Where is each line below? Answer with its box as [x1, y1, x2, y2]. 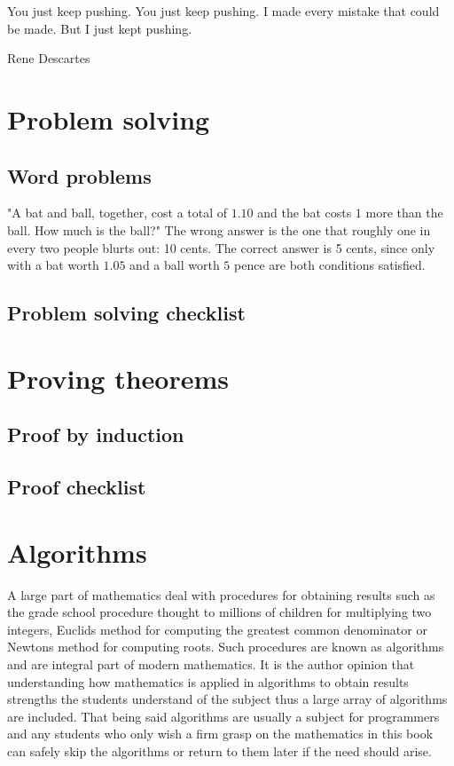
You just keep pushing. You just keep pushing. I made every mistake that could [7, 2, 440, 20]
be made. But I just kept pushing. [7, 19, 192, 37]
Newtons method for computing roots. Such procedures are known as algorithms [7, 637, 444, 656]
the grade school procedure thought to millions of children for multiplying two [7, 603, 432, 621]
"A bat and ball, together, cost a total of [7, 203, 228, 222]
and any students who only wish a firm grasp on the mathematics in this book [7, 724, 434, 743]
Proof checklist [7, 473, 146, 501]
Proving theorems [7, 359, 229, 396]
